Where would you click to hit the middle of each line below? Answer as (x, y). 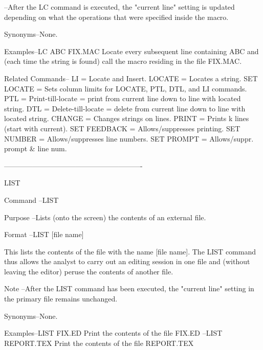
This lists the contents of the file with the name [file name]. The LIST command (130, 251)
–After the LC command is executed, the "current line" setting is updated (119, 7)
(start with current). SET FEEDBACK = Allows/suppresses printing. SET (122, 128)
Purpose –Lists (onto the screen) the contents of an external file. (105, 217)
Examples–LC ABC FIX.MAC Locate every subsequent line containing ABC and (131, 51)
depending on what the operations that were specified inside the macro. (116, 17)
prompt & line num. (36, 148)
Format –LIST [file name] (44, 234)
